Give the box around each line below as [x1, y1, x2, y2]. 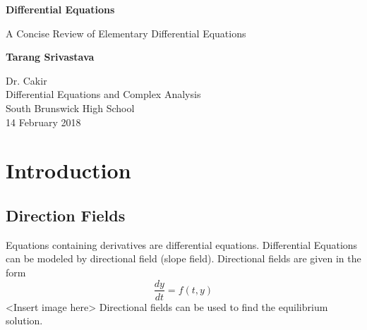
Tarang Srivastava [6, 49, 95, 64]
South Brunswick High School [6, 100, 135, 115]
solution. [6, 313, 43, 328]
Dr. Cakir [6, 73, 47, 87]
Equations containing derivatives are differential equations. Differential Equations [6, 237, 358, 252]
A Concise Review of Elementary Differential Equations [6, 25, 246, 40]
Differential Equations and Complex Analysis [6, 87, 201, 102]
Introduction [6, 156, 131, 185]
